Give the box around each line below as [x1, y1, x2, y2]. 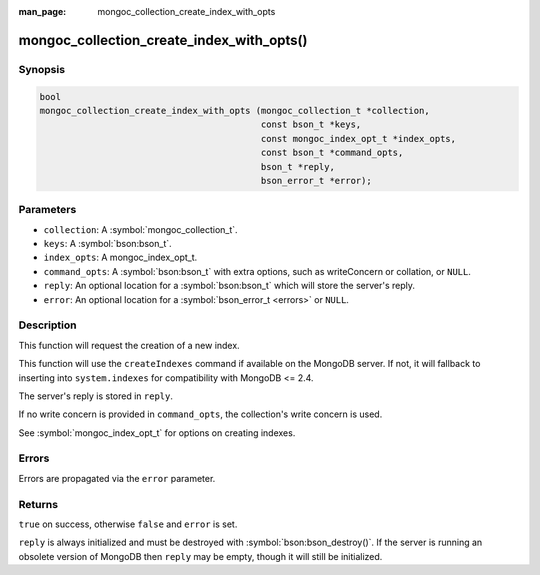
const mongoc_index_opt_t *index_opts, [260, 133, 457, 144]
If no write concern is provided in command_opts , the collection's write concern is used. [18, 408, 383, 420]
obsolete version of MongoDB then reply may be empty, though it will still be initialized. [18, 550, 383, 562]
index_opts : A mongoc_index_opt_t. [43, 251, 198, 264]
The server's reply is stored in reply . [18, 390, 174, 402]
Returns [18, 497, 59, 511]
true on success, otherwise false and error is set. [18, 518, 238, 530]
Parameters [18, 203, 77, 217]
